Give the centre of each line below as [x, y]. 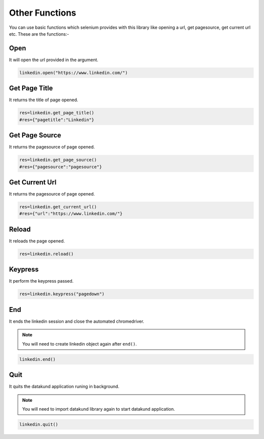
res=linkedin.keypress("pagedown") [62, 294]
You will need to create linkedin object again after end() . [79, 344]
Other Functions [43, 13]
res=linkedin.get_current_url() [58, 207]
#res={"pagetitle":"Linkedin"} [57, 120]
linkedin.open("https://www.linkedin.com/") [74, 73]
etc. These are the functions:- [39, 34]
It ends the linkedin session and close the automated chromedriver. [77, 321]
